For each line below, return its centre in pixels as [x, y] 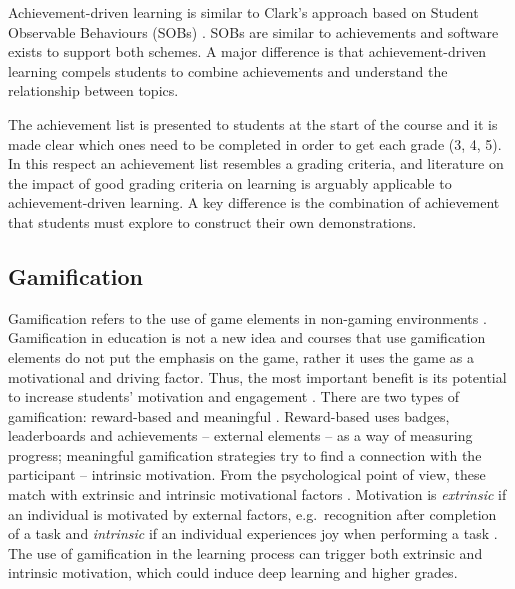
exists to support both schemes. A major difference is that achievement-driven [247, 51]
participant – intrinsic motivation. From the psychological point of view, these [247, 474]
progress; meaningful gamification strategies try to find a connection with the [245, 454]
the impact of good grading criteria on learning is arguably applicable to [230, 182]
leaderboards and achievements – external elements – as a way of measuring [240, 435]
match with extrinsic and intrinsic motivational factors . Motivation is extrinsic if [257, 494]
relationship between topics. [93, 90]
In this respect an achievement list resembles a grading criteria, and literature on [256, 163]
